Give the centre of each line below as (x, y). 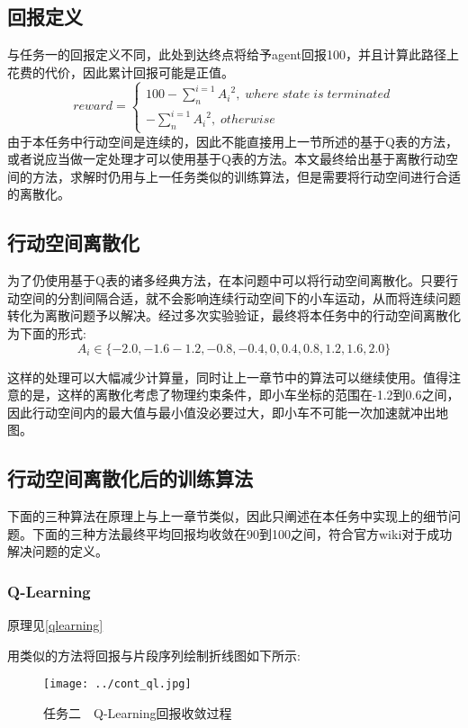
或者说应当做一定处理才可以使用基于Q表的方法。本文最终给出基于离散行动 (226, 159)
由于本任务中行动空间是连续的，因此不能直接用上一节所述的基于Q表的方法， (233, 141)
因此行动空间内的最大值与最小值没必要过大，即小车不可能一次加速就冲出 (221, 412)
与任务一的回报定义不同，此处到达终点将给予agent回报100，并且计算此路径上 (234, 54)
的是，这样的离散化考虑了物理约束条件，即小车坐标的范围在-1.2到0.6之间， (239, 395)
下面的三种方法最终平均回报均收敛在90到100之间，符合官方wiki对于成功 (242, 533)
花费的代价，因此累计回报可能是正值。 (121, 72)
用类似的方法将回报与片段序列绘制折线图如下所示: (154, 655)
